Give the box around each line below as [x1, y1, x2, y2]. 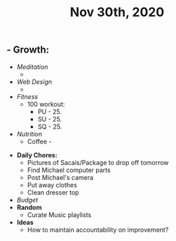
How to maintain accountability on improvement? [27, 226, 169, 234]
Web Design [16, 77, 53, 86]
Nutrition [16, 129, 43, 138]
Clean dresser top [27, 188, 79, 197]
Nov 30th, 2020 [69, 4, 165, 20]
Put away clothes [27, 181, 78, 189]
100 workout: [27, 100, 65, 108]
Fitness [16, 92, 39, 100]
